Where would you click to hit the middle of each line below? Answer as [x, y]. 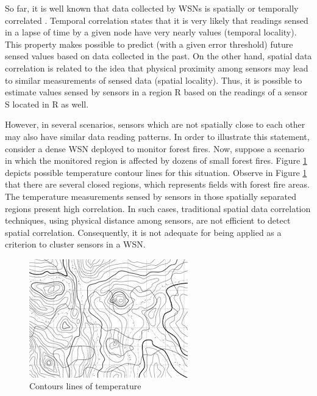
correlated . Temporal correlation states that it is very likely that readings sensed [157, 20]
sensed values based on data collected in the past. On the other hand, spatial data [158, 56]
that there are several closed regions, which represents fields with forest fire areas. [157, 184]
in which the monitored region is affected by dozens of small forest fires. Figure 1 [156, 160]
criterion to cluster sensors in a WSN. [75, 244]
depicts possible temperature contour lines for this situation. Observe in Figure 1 [156, 172]
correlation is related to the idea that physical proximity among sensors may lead [157, 68]
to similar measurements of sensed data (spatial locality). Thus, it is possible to [154, 80]
